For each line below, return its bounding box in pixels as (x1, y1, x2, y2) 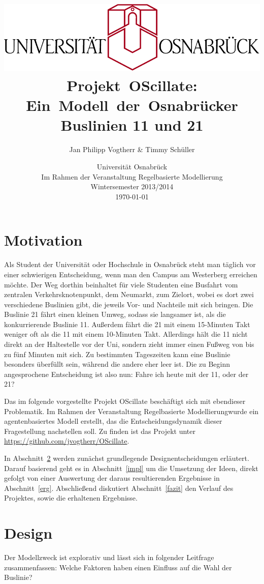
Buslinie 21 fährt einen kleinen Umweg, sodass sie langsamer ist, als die (4, 309, 226, 319)
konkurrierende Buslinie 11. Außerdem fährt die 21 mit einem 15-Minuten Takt (4, 318, 250, 329)
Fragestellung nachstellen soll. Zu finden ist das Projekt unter (4, 425, 195, 436)
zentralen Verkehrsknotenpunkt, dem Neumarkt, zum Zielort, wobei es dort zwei (4, 289, 254, 300)
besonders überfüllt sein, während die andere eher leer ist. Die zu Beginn (4, 359, 230, 369)
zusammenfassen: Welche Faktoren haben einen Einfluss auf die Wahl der (4, 562, 232, 572)
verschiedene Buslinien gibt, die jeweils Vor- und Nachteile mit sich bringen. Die (4, 299, 253, 309)
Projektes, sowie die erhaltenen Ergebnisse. (4, 492, 138, 503)
